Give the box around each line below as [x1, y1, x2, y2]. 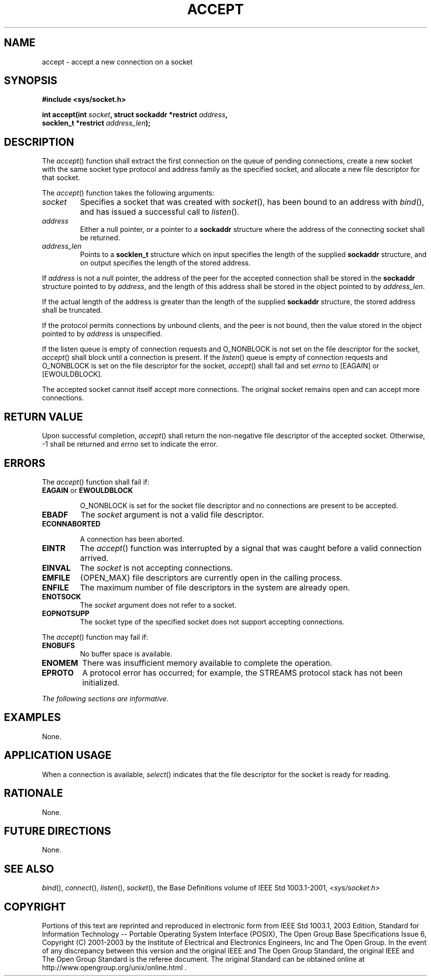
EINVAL [42, 562, 71, 573]
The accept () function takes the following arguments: [42, 189, 215, 197]
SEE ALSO [4, 862, 54, 875]
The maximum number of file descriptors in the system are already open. [80, 582, 350, 592]
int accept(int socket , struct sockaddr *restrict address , [42, 110, 228, 119]
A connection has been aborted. [80, 534, 185, 543]
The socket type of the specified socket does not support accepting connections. [80, 617, 344, 626]
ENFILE [42, 582, 69, 592]
